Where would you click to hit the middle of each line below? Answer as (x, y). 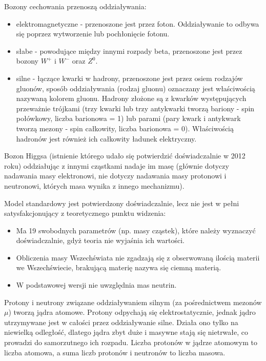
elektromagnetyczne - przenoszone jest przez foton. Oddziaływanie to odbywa (138, 23)
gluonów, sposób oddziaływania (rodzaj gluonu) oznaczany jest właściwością (136, 88)
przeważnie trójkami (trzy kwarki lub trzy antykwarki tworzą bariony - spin (135, 108)
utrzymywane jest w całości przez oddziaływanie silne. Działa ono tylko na (121, 322)
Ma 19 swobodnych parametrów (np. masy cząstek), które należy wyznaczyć (136, 230)
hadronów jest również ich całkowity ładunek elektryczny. (106, 138)
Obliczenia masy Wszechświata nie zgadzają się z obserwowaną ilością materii (138, 257)
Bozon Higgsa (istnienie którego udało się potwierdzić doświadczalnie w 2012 (125, 156)
